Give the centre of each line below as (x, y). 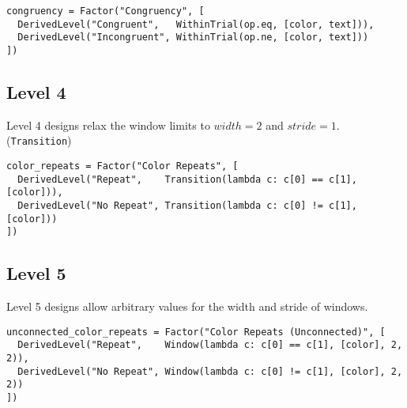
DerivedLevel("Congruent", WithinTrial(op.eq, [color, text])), (196, 24)
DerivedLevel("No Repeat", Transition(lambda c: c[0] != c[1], (187, 206)
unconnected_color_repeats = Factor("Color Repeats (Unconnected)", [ (196, 332)
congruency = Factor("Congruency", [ (106, 11)
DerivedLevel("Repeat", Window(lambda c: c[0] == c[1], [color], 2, (210, 345)
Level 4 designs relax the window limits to (108, 125)
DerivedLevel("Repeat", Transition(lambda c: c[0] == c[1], (187, 179)
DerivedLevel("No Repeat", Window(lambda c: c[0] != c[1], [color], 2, (210, 371)
